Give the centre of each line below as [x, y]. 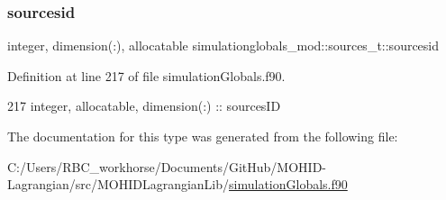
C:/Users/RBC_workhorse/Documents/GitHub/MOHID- [167, 166]
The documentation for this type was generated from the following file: [203, 136]
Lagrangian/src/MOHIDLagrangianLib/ [118, 184]
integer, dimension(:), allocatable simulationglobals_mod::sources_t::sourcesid [223, 45]
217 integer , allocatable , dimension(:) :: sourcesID [144, 106]
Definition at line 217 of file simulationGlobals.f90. [146, 75]
